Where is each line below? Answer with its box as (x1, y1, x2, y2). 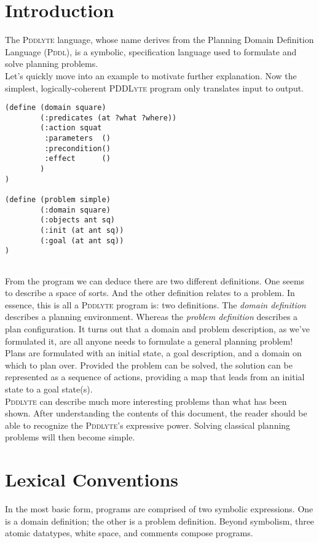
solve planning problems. (5, 57, 98, 70)
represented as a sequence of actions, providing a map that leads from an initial (5, 370, 305, 383)
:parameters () (44, 134, 111, 143)
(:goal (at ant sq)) (40, 236, 124, 245)
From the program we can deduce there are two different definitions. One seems (5, 274, 305, 287)
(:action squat (40, 123, 102, 133)
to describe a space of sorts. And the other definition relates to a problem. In (5, 286, 295, 299)
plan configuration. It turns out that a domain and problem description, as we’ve (5, 322, 310, 335)
